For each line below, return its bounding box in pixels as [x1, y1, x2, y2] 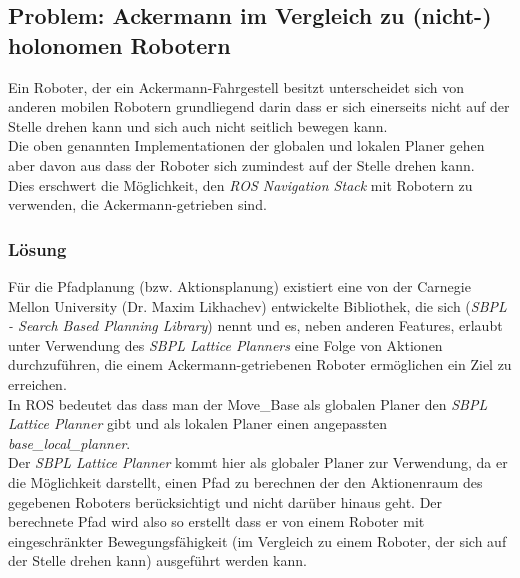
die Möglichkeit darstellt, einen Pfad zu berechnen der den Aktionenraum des [8, 471, 483, 492]
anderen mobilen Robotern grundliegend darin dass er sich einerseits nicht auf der [8, 96, 510, 117]
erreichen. [8, 373, 67, 394]
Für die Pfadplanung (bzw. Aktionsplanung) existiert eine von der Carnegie [8, 275, 471, 296]
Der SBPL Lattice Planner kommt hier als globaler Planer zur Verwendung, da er [8, 452, 508, 473]
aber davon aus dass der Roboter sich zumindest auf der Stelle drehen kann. [8, 154, 475, 175]
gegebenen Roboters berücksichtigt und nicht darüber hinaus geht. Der [8, 491, 443, 512]
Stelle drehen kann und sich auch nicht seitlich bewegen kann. [8, 115, 388, 136]
